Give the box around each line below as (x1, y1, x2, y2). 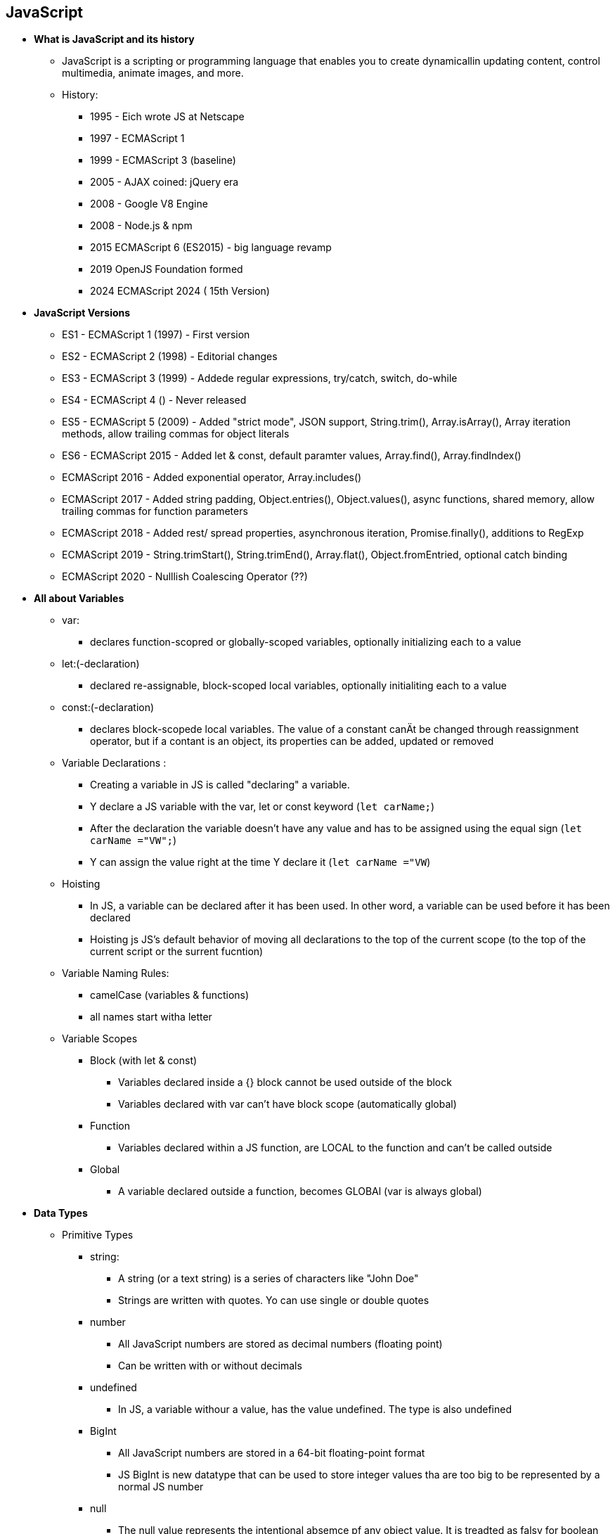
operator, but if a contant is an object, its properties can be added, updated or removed (90, 735, 494, 748)
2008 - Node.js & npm (90, 219, 193, 232)
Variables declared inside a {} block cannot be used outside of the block (118, 1076, 452, 1089)
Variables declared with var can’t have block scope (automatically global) (118, 1098, 457, 1111)
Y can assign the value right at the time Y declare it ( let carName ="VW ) (90, 856, 431, 869)
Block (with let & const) (90, 1054, 198, 1067)
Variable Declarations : (62, 757, 167, 769)
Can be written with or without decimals (118, 1360, 302, 1372)
